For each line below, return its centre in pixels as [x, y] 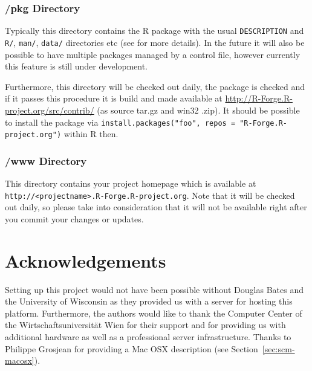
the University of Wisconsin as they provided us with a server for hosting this [149, 301]
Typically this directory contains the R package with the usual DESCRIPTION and [154, 31]
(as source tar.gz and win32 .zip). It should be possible [198, 110]
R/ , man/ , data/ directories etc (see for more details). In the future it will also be [155, 42]
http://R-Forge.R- [259, 98]
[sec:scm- [278, 348]
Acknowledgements [86, 260]
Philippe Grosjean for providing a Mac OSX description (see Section [132, 348]
